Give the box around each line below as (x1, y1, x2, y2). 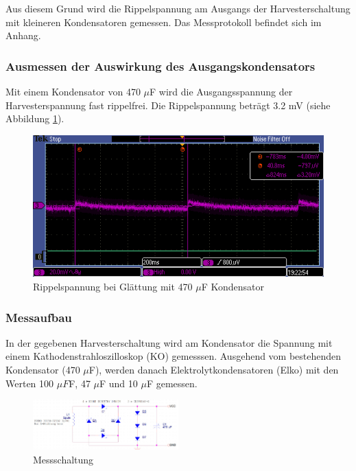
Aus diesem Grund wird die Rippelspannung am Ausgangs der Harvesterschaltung (5, 1, 351, 15)
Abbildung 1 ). (5, 111, 64, 126)
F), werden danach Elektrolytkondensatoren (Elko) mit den (88, 363, 339, 377)
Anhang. (5, 28, 41, 43)
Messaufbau (5, 308, 72, 325)
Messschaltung (33, 452, 94, 466)
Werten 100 (5, 376, 54, 390)
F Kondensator (201, 279, 265, 294)
